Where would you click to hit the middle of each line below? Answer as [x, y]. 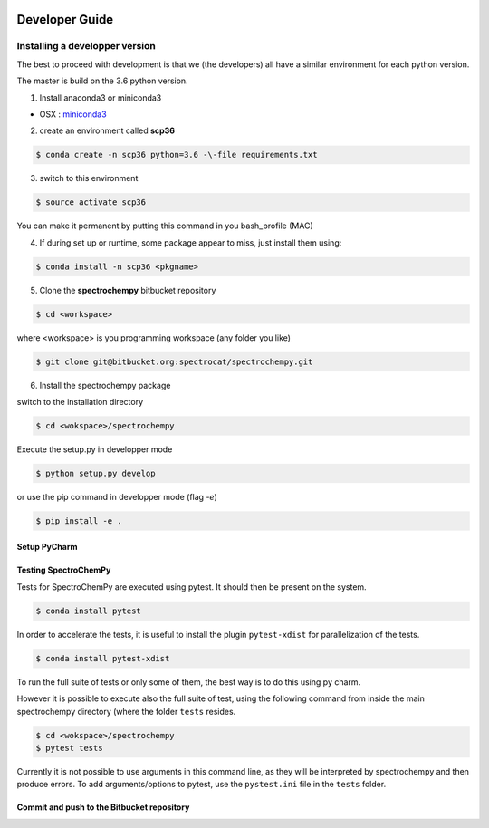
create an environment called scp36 [107, 130]
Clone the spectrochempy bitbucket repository [128, 290]
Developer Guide [65, 19]
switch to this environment [89, 178]
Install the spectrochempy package [105, 385]
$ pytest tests [69, 748]
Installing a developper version [86, 46]
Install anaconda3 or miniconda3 [101, 97]
